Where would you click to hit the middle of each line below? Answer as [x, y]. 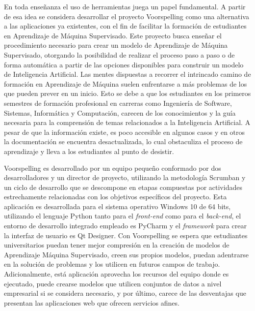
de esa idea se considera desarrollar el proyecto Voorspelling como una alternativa [127, 16]
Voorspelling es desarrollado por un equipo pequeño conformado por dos [113, 168]
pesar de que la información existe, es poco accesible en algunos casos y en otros [125, 132]
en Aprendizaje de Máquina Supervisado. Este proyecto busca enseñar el [113, 35]
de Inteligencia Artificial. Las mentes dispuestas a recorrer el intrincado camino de [127, 74]
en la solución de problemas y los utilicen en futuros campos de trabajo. [112, 264]
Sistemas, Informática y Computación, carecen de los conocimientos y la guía [120, 112]
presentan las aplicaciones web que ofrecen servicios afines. [92, 302]
